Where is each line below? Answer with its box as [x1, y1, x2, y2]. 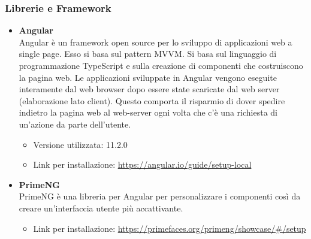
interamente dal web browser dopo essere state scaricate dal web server [19, 83, 280, 95]
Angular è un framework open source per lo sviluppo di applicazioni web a [19, 35, 292, 48]
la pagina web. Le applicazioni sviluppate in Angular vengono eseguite [19, 71, 277, 83]
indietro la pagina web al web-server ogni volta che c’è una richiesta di [19, 106, 277, 119]
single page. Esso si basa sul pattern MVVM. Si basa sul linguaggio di [19, 47, 277, 60]
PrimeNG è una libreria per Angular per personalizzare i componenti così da [19, 190, 301, 202]
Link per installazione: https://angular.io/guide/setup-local [33, 158, 252, 171]
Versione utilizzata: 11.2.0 [33, 138, 128, 150]
